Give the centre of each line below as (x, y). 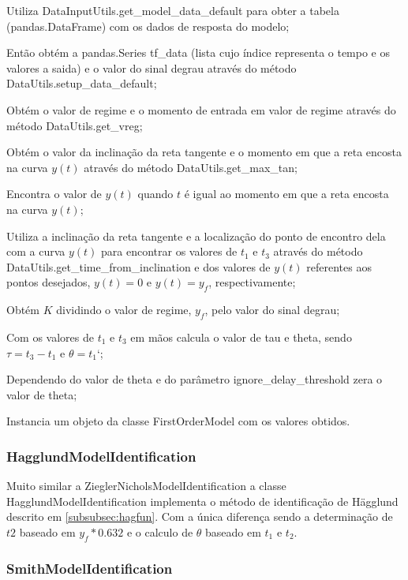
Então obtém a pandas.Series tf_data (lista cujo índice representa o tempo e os (198, 52)
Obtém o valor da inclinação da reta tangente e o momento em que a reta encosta (204, 152)
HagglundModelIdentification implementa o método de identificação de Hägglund (202, 501)
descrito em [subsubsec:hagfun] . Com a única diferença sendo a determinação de (200, 516)
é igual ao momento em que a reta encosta (286, 194)
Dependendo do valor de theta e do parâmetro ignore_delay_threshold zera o (195, 379)
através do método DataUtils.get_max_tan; (191, 167)
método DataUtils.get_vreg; (75, 125)
